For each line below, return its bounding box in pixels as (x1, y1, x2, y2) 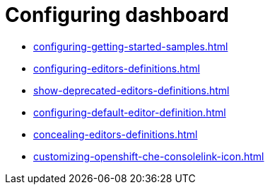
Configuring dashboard (5, 3, 230, 27)
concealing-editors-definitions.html (33, 128, 198, 140)
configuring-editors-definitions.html (33, 62, 200, 74)
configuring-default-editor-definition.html (33, 106, 226, 118)
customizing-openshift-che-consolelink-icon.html (33, 150, 264, 162)
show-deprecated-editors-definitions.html (33, 84, 230, 96)
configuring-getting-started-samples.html (33, 40, 228, 52)
